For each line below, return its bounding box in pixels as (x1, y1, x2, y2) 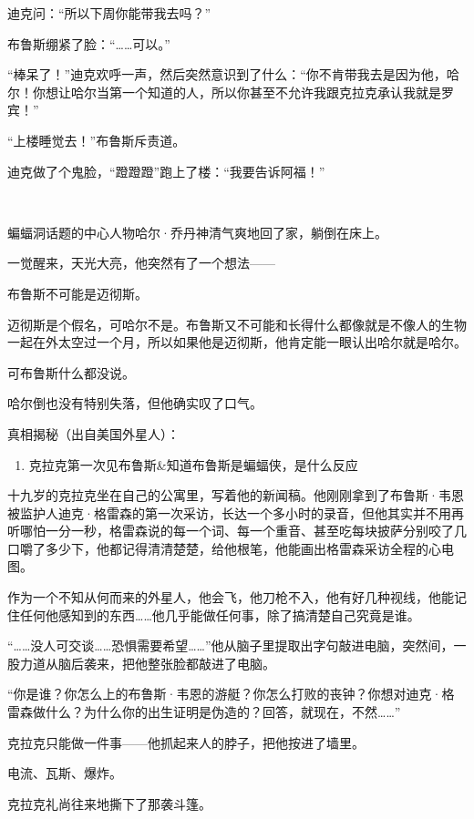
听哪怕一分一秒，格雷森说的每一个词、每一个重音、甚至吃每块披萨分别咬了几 (7, 521, 467, 540)
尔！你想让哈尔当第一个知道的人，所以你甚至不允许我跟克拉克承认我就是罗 (7, 82, 454, 101)
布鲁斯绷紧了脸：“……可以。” (7, 34, 170, 53)
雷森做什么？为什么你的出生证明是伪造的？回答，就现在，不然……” (7, 702, 401, 722)
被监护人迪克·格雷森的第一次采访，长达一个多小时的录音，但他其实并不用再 (7, 503, 464, 522)
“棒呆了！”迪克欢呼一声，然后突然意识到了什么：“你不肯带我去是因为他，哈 (7, 65, 459, 84)
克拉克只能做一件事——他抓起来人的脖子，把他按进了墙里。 (7, 732, 365, 752)
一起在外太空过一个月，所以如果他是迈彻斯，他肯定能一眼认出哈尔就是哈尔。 (7, 333, 467, 352)
